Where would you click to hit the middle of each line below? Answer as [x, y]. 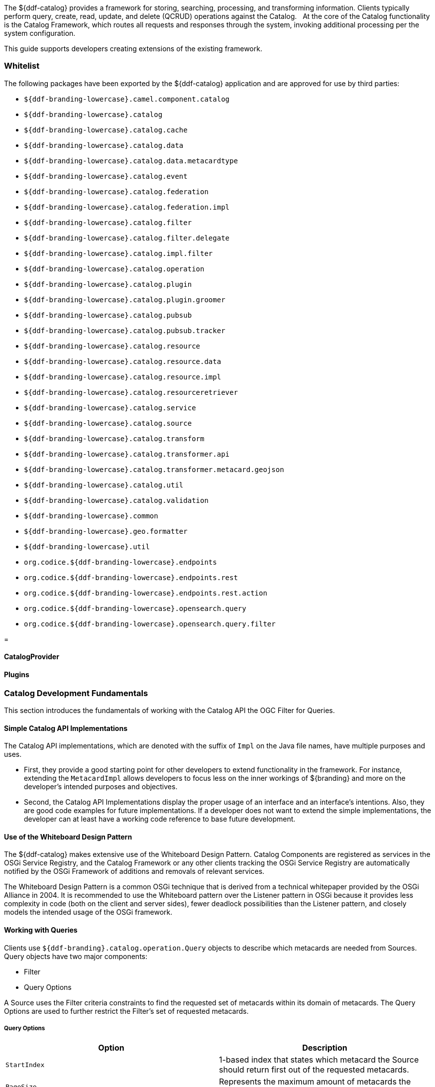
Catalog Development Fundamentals [76, 693]
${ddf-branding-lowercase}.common [91, 516]
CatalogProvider [32, 657]
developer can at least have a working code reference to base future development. [160, 819]
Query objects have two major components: [76, 956]
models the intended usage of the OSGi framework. [88, 912]
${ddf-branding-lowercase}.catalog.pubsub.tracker [125, 330]
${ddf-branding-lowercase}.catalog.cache [106, 130]
